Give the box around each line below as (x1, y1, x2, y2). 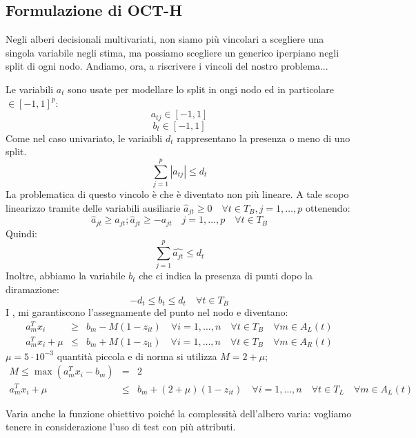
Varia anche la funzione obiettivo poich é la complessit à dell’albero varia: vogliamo (6, 406, 352, 420)
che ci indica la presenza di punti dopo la (139, 268, 313, 283)
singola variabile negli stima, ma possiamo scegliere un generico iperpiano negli (6, 45, 339, 59)
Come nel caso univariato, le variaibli (6, 130, 163, 145)
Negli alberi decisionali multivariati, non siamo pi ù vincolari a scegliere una (6, 32, 324, 46)
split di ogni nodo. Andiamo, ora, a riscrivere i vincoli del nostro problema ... (6, 59, 328, 73)
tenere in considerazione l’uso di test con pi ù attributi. (6, 419, 236, 434)
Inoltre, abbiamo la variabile (6, 268, 126, 283)
